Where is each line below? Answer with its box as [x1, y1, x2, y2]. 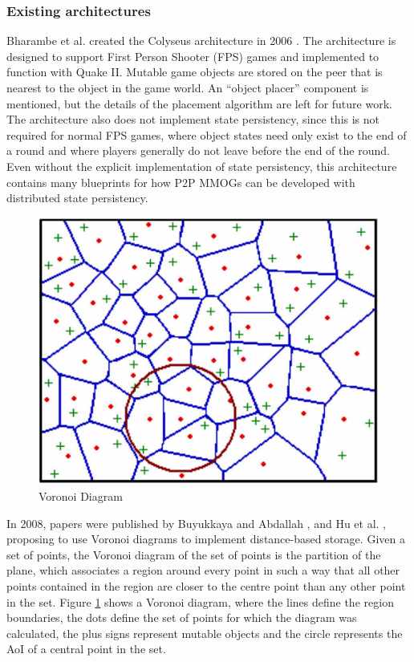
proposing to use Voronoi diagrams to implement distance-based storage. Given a [6, 530, 405, 547]
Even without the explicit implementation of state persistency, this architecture [6, 157, 397, 174]
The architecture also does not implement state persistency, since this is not [6, 111, 380, 128]
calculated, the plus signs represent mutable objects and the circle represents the [6, 624, 403, 641]
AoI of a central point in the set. [6, 640, 166, 657]
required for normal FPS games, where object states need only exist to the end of [6, 126, 407, 143]
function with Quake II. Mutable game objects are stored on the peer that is [6, 63, 383, 80]
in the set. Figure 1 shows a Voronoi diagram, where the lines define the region [6, 593, 394, 610]
